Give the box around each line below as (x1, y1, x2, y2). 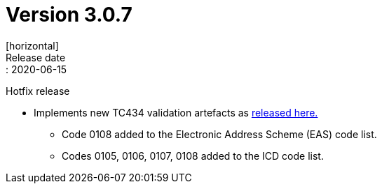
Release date (6, 51, 66, 63)
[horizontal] (6, 39, 59, 52)
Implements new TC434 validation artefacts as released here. (34, 106, 318, 119)
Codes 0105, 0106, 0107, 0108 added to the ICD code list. (62, 149, 324, 162)
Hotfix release (6, 84, 70, 97)
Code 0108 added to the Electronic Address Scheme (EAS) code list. (62, 128, 377, 140)
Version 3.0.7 (6, 3, 132, 27)
